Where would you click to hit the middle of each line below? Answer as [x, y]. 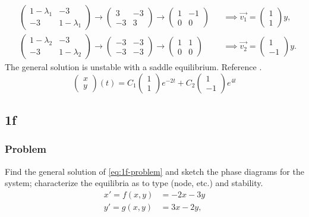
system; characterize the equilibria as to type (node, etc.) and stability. [134, 183]
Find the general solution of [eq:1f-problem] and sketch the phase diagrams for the [154, 171]
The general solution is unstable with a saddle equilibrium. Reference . [133, 67]
